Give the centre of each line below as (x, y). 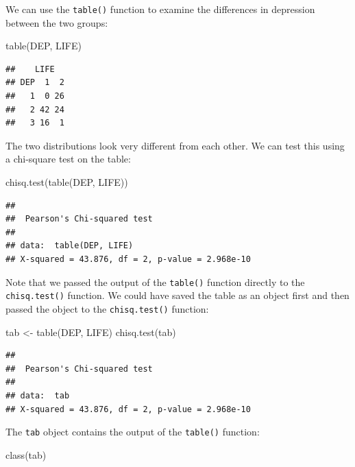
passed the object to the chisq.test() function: (107, 308)
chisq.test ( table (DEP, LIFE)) (67, 182)
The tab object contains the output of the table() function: (133, 432)
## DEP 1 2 (35, 83)
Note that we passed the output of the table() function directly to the (155, 282)
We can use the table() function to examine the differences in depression (160, 9)
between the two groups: (57, 22)
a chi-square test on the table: (68, 159)
